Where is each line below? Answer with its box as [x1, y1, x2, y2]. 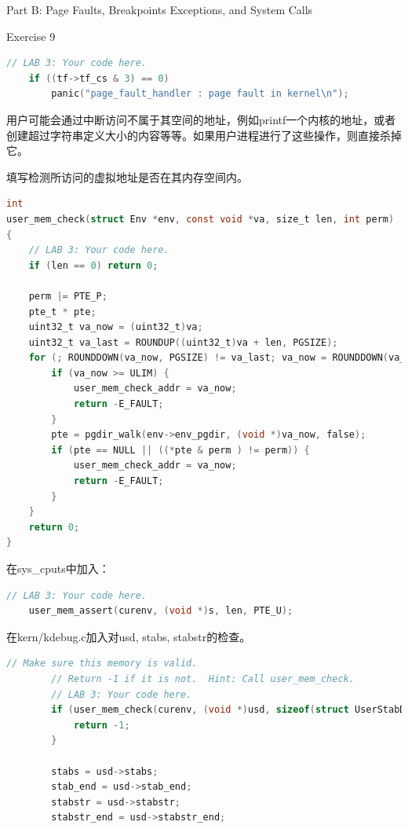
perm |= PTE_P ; [28, 290, 107, 302]
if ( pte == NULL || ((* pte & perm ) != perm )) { [51, 444, 310, 456]
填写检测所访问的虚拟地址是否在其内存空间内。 [6, 168, 248, 185]
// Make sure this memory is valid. [6, 658, 198, 669]
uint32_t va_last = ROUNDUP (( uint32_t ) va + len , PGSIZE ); [28, 336, 338, 348]
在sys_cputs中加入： [6, 560, 110, 576]
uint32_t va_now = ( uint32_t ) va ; [28, 321, 203, 333]
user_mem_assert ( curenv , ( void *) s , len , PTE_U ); [28, 605, 293, 617]
